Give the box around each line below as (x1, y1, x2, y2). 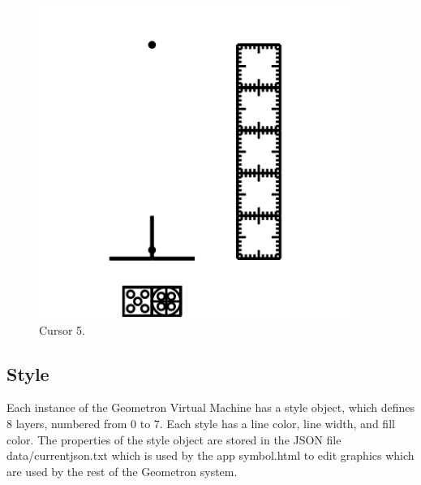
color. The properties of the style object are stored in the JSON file (6, 431, 342, 448)
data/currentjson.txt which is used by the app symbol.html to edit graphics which (6, 447, 415, 464)
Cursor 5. (39, 321, 85, 338)
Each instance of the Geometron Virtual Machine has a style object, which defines (6, 399, 415, 416)
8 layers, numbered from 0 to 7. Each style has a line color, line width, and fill (6, 414, 395, 431)
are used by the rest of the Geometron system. (6, 462, 238, 479)
